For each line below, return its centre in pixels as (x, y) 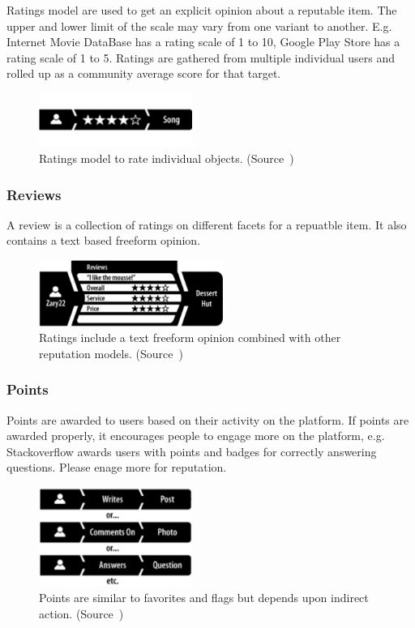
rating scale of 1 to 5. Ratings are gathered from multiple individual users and (201, 57)
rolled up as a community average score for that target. (144, 73)
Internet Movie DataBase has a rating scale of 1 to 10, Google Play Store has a (203, 42)
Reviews (34, 194)
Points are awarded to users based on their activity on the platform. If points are (208, 419)
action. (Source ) (81, 613)
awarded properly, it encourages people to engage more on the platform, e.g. (196, 436)
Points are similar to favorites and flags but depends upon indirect (204, 598)
